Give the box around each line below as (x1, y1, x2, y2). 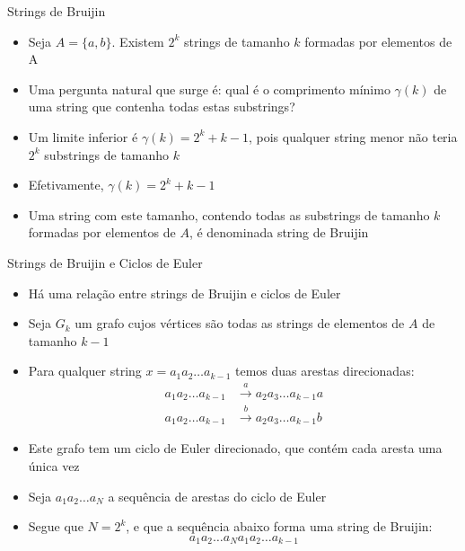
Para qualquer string (28, 361, 142, 380)
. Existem (111, 31, 164, 50)
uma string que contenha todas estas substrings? (28, 97, 295, 116)
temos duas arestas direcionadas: (235, 361, 415, 380)
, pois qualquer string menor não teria (249, 127, 458, 146)
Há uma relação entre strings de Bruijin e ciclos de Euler (28, 283, 341, 302)
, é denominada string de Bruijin (189, 223, 369, 242)
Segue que (28, 517, 83, 536)
